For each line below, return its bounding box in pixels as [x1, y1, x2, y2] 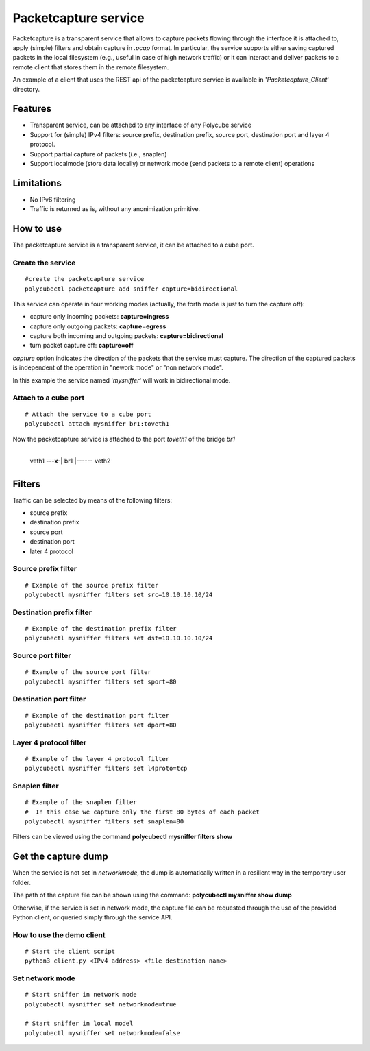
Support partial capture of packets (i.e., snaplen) [29, 149, 167, 158]
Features [12, 103, 51, 114]
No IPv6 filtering [29, 195, 76, 204]
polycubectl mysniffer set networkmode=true [25, 1000, 177, 1008]
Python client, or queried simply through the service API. [12, 913, 173, 921]
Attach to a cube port [12, 393, 85, 402]
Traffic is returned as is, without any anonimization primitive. [29, 205, 201, 213]
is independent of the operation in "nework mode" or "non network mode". [12, 363, 224, 372]
